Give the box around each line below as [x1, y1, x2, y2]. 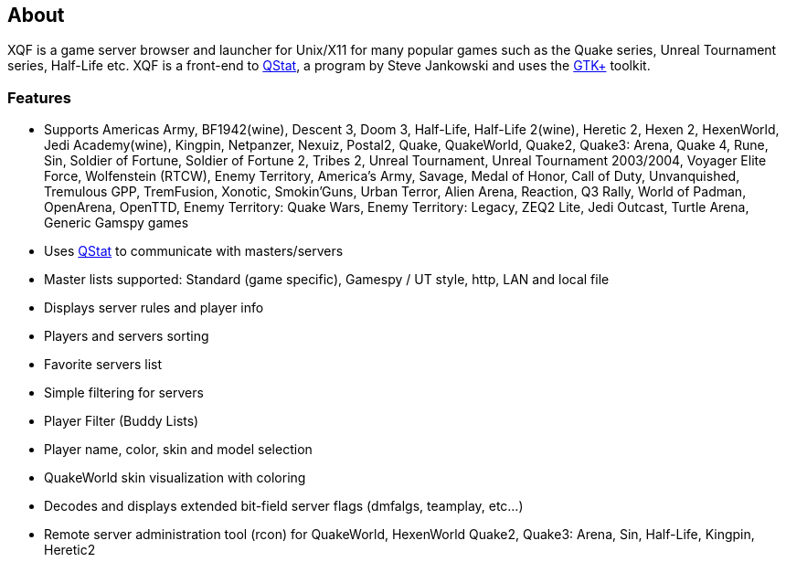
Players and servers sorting [44, 328, 209, 345]
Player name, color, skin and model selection [44, 441, 313, 458]
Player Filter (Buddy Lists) [44, 413, 199, 429]
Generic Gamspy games [44, 215, 189, 231]
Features [7, 88, 71, 107]
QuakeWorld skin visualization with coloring [44, 470, 306, 486]
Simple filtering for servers [44, 385, 204, 401]
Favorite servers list [44, 356, 163, 373]
